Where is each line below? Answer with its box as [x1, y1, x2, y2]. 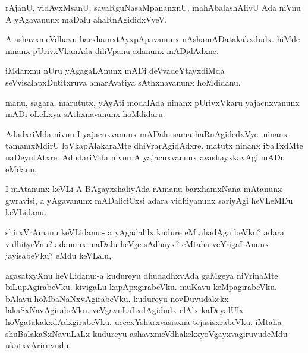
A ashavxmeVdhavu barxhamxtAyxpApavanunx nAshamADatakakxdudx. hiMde [5, 33, 300, 45]
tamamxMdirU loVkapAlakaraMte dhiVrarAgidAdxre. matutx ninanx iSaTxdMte [5, 139, 303, 152]
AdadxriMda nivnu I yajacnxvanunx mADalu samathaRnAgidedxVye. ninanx [5, 127, 288, 140]
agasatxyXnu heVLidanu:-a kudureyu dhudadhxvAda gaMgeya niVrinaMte [5, 269, 278, 281]
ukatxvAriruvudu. [5, 339, 71, 351]
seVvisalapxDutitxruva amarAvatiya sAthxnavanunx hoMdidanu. [5, 75, 241, 88]
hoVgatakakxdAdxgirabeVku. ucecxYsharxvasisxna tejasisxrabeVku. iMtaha [5, 316, 282, 328]
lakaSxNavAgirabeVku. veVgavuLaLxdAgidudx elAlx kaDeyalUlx [5, 304, 244, 316]
